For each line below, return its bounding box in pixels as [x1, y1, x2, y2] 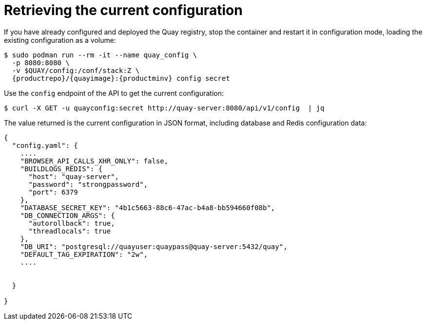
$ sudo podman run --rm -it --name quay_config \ [4, 51, 197, 59]
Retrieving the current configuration [4, 2, 243, 18]
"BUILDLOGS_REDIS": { [20, 164, 103, 173]
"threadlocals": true [28, 227, 111, 235]
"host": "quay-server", [28, 172, 119, 180]
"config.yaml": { [12, 141, 78, 149]
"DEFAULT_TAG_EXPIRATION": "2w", [20, 250, 148, 258]
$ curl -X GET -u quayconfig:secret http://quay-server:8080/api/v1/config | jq [4, 104, 325, 112]
